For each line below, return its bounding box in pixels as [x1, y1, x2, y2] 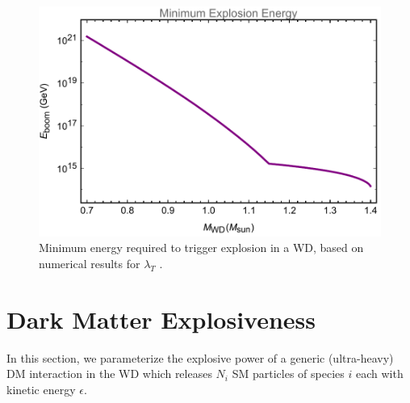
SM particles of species [232, 365, 345, 382]
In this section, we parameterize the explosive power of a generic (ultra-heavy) [6, 349, 394, 366]
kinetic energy [6, 380, 76, 397]
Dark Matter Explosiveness [6, 302, 316, 335]
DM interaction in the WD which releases [6, 365, 212, 382]
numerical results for [39, 254, 140, 271]
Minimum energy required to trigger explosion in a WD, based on [39, 239, 364, 256]
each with [355, 365, 404, 382]
